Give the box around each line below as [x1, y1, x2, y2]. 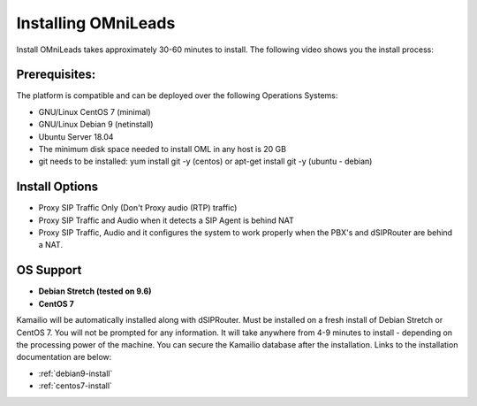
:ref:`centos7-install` [38, 380, 112, 391]
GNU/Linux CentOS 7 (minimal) [38, 106, 151, 117]
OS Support [16, 263, 82, 278]
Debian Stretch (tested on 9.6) [38, 286, 152, 296]
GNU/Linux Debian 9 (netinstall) [38, 119, 154, 130]
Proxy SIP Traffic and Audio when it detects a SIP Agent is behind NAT [38, 215, 295, 226]
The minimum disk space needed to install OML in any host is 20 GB [38, 144, 287, 155]
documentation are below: [16, 352, 112, 363]
